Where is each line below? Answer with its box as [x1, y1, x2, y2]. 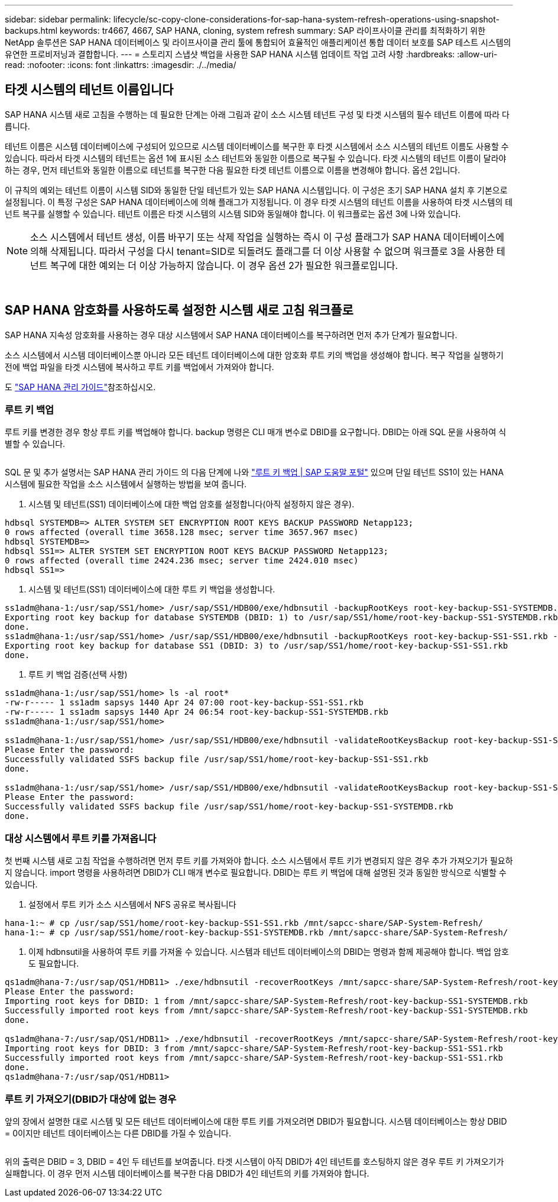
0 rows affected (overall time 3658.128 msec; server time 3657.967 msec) [5, 527, 359, 537]
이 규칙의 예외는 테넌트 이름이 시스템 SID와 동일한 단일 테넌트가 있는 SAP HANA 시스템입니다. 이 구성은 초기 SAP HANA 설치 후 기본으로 [5, 184, 508, 195]
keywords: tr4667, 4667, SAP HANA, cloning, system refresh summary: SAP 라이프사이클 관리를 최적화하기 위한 [59, 25, 486, 35]
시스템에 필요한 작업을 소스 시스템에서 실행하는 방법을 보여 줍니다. [5, 479, 247, 490]
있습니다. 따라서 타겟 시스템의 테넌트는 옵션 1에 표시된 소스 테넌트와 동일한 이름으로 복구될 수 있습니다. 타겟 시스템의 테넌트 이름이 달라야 [5, 153, 507, 163]
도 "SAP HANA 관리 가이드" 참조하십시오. [5, 381, 156, 392]
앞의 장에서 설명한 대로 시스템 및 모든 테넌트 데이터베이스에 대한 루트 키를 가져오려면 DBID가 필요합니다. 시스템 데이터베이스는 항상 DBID [5, 1116, 507, 1126]
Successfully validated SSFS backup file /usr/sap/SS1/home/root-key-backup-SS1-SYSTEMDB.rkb [5, 802, 453, 812]
